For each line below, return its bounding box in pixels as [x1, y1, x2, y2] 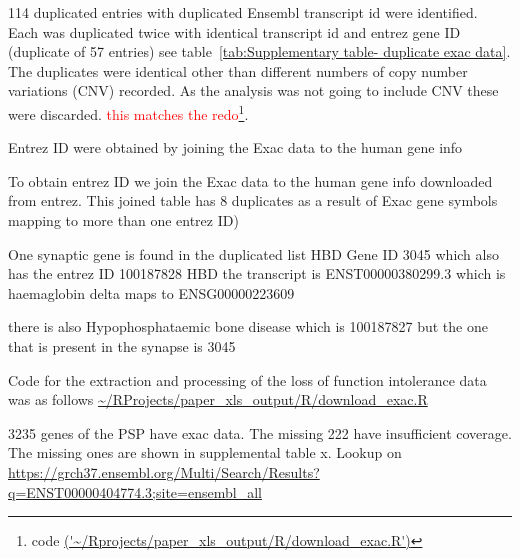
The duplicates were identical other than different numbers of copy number [8, 60, 468, 81]
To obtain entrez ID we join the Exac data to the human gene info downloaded [8, 170, 493, 191]
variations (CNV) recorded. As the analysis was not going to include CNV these [8, 80, 499, 101]
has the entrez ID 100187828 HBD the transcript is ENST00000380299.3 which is [8, 263, 506, 284]
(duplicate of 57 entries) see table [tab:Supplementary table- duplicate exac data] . [8, 41, 511, 62]
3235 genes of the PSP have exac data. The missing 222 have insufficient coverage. [8, 422, 512, 443]
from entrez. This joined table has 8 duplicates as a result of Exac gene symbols [8, 190, 498, 211]
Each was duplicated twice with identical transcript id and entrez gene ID [8, 21, 461, 42]
